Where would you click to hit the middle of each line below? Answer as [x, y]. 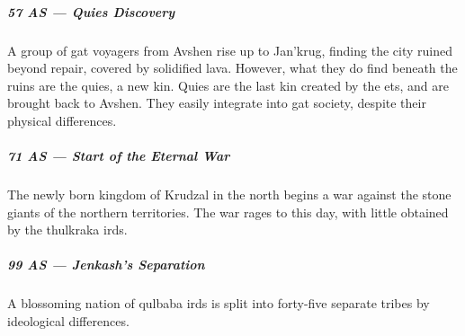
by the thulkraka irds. [67, 230]
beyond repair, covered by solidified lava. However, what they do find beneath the [232, 68]
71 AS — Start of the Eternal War [119, 156]
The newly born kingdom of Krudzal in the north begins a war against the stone [229, 195]
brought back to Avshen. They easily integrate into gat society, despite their [217, 103]
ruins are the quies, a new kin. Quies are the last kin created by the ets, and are [228, 85]
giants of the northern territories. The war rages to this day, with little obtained [228, 212]
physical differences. [62, 120]
